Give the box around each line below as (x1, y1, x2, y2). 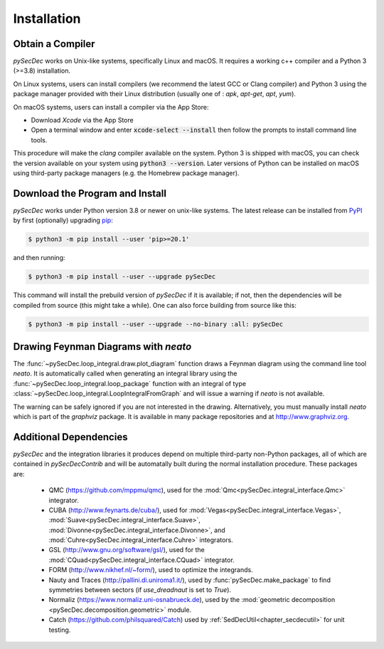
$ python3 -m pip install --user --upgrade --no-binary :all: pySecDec (28, 320, 284, 328)
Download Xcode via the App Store (31, 116, 134, 125)
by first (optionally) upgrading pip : (13, 216, 113, 224)
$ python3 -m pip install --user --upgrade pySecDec (28, 273, 216, 281)
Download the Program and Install (13, 187, 167, 199)
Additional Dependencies (13, 431, 128, 443)
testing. (48, 625, 71, 634)
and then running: (13, 254, 65, 262)
